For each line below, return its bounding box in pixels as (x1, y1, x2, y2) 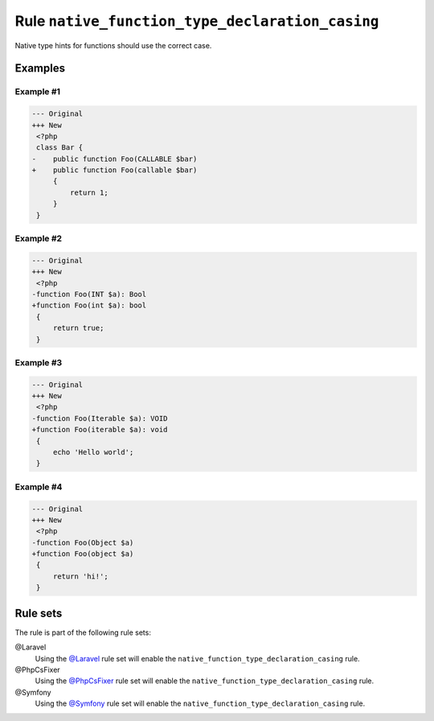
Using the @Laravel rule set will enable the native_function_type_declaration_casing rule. (35, 653, 361, 663)
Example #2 (14, 233, 63, 244)
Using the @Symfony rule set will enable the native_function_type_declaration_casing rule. (35, 698, 366, 708)
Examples (14, 61, 66, 76)
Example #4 (14, 481, 63, 492)
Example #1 (14, 86, 60, 97)
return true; (52, 323, 104, 333)
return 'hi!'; (52, 571, 108, 581)
